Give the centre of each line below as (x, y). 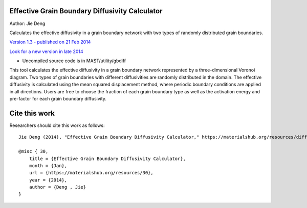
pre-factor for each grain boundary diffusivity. (58, 99)
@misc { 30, (34, 151)
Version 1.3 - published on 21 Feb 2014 (50, 42)
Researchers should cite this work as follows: (57, 125)
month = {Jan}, (48, 165)
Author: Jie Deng (27, 23)
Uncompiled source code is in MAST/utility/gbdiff (74, 61)
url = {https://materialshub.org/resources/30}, (91, 173)
